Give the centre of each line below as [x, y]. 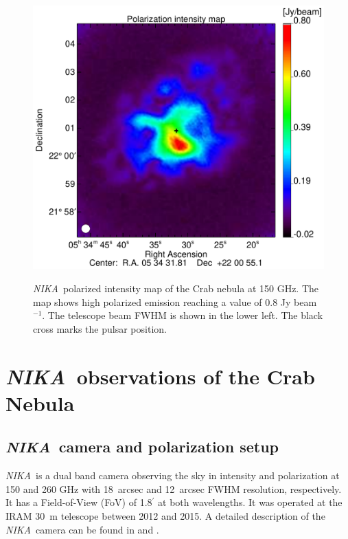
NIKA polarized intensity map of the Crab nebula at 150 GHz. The [176, 288]
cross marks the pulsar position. [100, 328]
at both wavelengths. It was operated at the [250, 502]
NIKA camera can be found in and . [82, 529]
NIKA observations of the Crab [160, 376]
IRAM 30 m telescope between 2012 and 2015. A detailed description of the [165, 515]
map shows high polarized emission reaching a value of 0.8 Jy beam [175, 301]
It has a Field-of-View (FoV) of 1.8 [79, 502]
